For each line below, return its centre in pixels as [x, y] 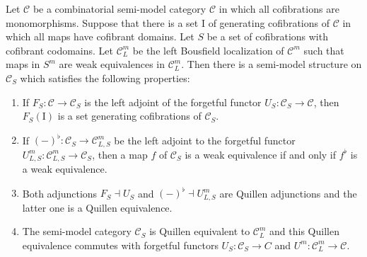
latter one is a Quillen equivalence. [97, 207]
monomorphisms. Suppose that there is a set [102, 22]
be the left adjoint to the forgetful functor [205, 140]
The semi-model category [77, 231]
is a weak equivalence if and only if [261, 154]
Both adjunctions [60, 193]
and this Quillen [304, 231]
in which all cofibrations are [279, 8]
